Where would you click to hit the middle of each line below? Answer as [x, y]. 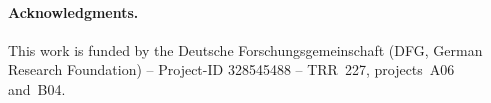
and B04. [37, 88]
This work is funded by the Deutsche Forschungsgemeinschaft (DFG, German [245, 49]
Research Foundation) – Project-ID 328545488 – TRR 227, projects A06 [231, 69]
